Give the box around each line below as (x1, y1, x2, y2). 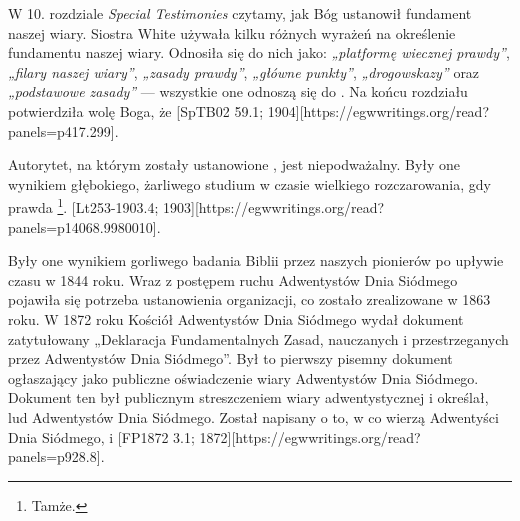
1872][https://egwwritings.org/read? (199, 426, 421, 447)
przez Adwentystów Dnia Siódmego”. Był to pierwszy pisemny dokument (8, 348, 453, 369)
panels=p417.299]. (8, 120, 119, 141)
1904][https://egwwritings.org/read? (267, 100, 490, 121)
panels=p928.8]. (8, 446, 105, 467)
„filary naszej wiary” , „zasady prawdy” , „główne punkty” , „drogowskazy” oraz (8, 61, 480, 82)
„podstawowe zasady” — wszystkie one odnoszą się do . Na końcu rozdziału (8, 81, 468, 102)
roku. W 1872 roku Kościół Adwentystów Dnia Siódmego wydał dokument (8, 308, 464, 329)
